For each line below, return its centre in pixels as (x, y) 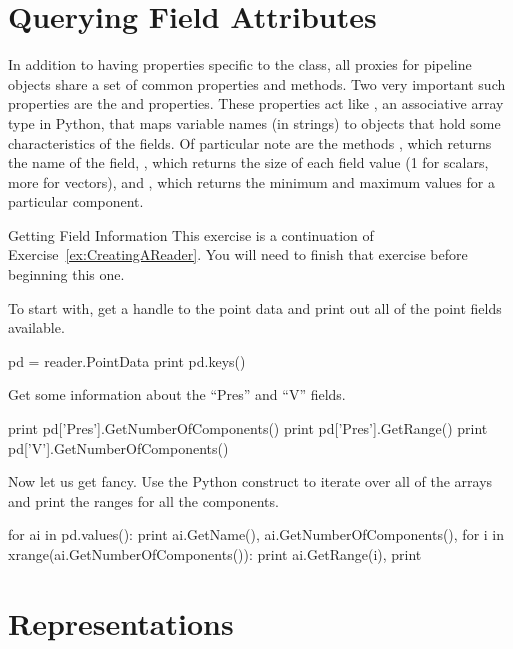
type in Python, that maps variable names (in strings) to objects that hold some (254, 122)
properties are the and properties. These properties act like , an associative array (256, 103)
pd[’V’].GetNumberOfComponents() (118, 447)
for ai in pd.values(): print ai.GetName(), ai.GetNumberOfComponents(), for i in (256, 534)
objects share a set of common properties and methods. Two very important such (257, 83)
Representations (121, 622)
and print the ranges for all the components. (143, 500)
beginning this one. (66, 274)
